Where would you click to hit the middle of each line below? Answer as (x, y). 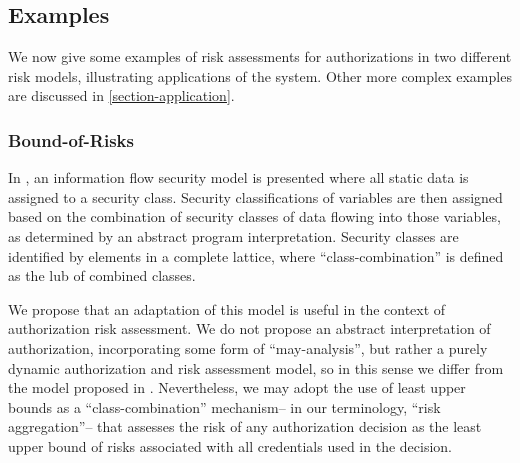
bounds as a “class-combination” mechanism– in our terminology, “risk (224, 406)
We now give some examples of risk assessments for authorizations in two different (260, 56)
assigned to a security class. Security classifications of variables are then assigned (255, 196)
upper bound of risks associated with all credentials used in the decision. (230, 445)
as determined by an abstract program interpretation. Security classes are (233, 235)
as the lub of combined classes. (102, 275)
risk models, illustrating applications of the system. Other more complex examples (260, 75)
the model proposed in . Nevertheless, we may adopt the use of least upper (237, 387)
